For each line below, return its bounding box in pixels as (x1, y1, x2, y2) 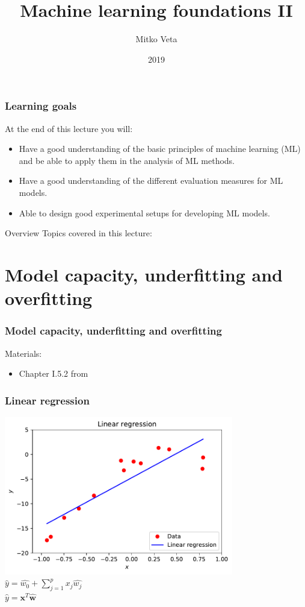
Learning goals (5, 98, 77, 113)
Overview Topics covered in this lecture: (5, 227, 152, 239)
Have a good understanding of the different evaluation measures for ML (19, 174, 283, 187)
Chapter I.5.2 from (19, 367, 88, 380)
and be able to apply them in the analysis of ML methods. (19, 154, 235, 166)
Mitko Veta (135, 33, 177, 45)
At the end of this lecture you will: (5, 122, 133, 134)
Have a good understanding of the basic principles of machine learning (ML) (19, 142, 301, 155)
